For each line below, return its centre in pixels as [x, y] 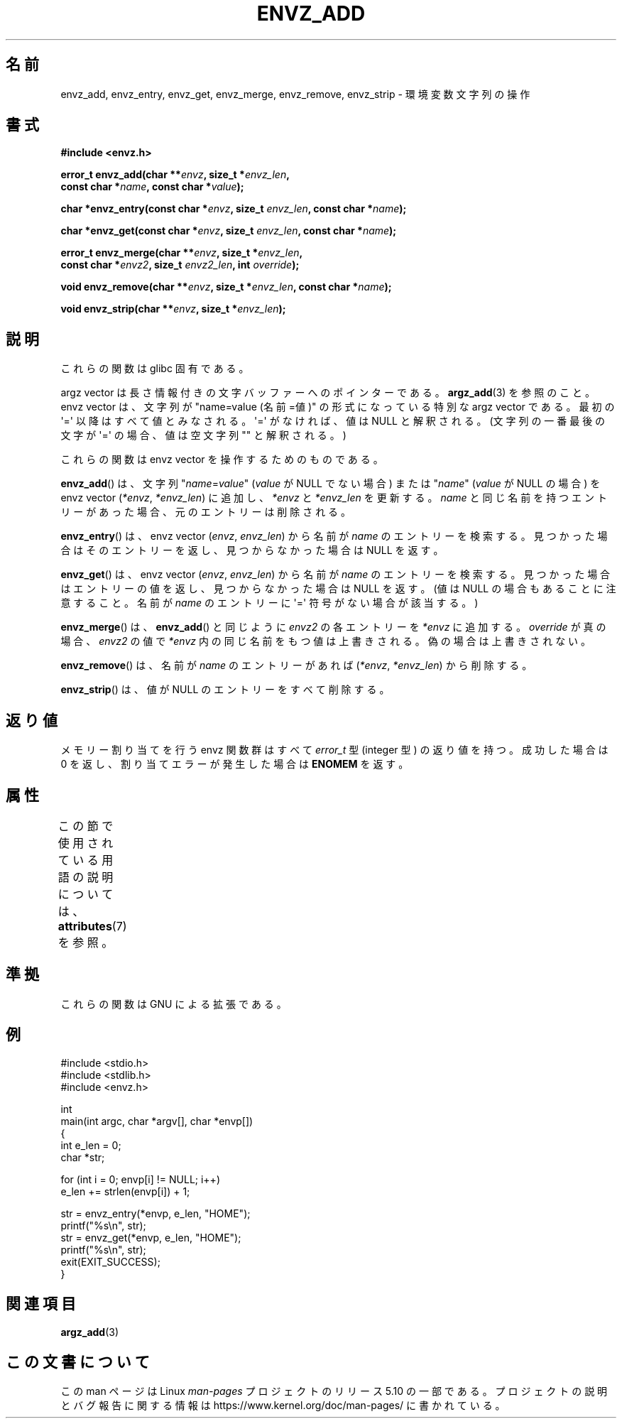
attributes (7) [92, 926]
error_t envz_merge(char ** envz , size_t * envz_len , [182, 253]
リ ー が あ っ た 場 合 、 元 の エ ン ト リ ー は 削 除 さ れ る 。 [206, 512]
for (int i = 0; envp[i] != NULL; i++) [140, 1179]
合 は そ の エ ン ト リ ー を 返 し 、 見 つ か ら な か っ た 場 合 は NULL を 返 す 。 [252, 550]
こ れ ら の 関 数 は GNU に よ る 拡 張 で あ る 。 [174, 1004]
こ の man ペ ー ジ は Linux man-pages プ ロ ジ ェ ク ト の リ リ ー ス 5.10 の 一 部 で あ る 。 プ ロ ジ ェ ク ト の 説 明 [334, 1391]
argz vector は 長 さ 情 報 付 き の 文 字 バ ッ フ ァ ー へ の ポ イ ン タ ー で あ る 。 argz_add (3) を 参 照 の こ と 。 [328, 393]
